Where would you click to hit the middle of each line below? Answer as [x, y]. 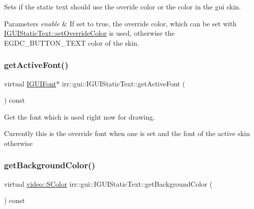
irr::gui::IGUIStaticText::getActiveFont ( [124, 83]
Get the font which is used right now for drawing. [80, 116]
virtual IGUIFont [30, 83]
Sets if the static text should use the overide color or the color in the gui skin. [123, 6]
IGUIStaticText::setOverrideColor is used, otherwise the [89, 33]
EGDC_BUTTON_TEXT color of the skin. [72, 42]
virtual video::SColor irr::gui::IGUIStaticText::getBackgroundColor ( [108, 183]
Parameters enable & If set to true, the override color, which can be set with [120, 23]
